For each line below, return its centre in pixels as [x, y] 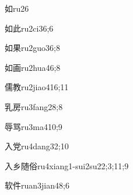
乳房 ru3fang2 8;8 [34, 106]
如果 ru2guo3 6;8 [32, 48]
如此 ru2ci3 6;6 [29, 28]
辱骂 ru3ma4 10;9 [34, 126]
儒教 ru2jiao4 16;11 [37, 87]
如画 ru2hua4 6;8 [33, 67]
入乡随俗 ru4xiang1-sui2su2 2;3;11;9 [67, 165]
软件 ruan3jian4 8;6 [37, 185]
